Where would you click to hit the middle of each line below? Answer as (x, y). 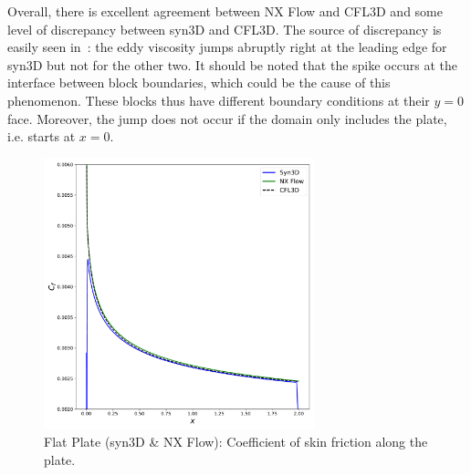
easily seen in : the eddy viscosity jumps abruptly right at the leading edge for (227, 47)
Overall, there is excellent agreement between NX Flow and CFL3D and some (225, 11)
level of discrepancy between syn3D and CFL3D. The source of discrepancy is (225, 29)
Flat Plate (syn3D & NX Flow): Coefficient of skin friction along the (236, 442)
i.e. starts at (42, 136)
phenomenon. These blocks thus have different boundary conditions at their (219, 100)
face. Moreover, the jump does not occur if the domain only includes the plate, (227, 118)
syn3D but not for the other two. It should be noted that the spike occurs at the (232, 64)
